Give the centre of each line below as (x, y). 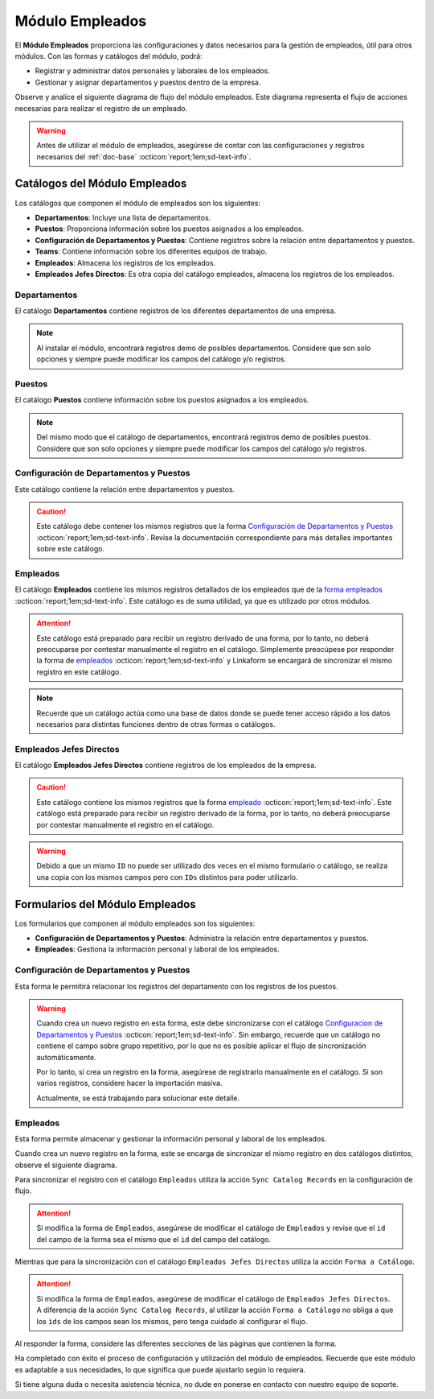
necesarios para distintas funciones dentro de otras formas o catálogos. (156, 724)
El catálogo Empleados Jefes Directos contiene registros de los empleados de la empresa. (166, 766)
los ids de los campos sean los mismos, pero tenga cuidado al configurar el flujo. (172, 1321)
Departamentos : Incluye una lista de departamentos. (123, 217)
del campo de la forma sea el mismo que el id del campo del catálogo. (154, 1239)
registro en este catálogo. (79, 671)
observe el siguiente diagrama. (66, 1165)
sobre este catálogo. (70, 549)
